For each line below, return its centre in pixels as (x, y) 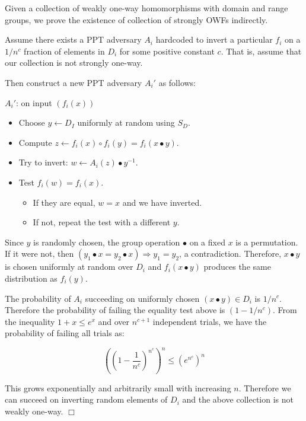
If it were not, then (39, 253)
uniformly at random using (126, 122)
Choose (32, 122)
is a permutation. (267, 242)
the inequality (30, 321)
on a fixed (207, 242)
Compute (35, 142)
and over (114, 321)
